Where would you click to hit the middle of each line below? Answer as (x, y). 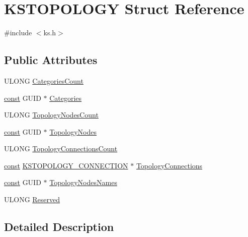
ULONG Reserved (32, 199)
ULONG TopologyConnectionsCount (61, 149)
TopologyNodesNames (83, 182)
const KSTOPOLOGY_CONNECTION (66, 165)
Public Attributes (51, 60)
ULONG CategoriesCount (44, 80)
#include (18, 33)
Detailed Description (59, 227)
